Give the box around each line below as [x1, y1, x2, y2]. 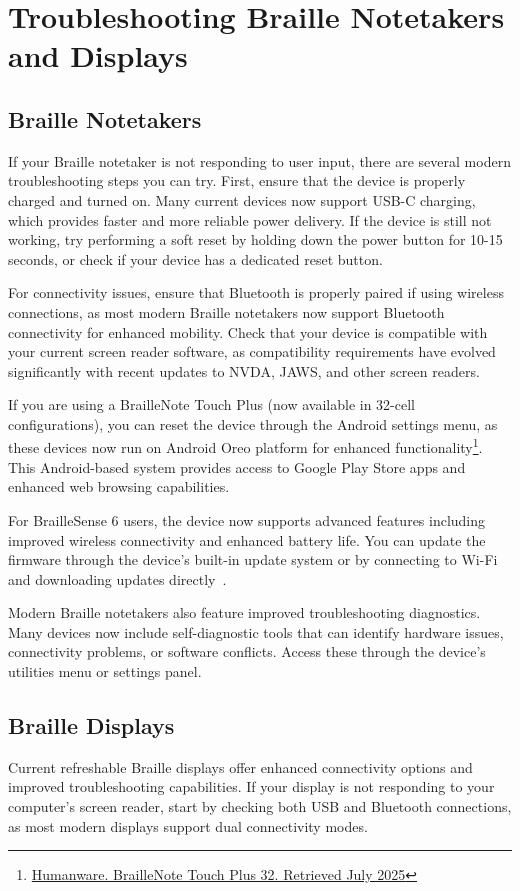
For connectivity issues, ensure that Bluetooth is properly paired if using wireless [8, 282, 504, 303]
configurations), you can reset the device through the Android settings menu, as [8, 413, 498, 434]
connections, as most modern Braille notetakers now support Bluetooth [8, 301, 445, 322]
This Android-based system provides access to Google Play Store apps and [8, 456, 466, 477]
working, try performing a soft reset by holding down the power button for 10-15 [8, 229, 503, 250]
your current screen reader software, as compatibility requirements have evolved [8, 341, 496, 362]
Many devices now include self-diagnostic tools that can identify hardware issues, [8, 621, 504, 642]
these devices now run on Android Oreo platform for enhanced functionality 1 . [8, 434, 483, 458]
